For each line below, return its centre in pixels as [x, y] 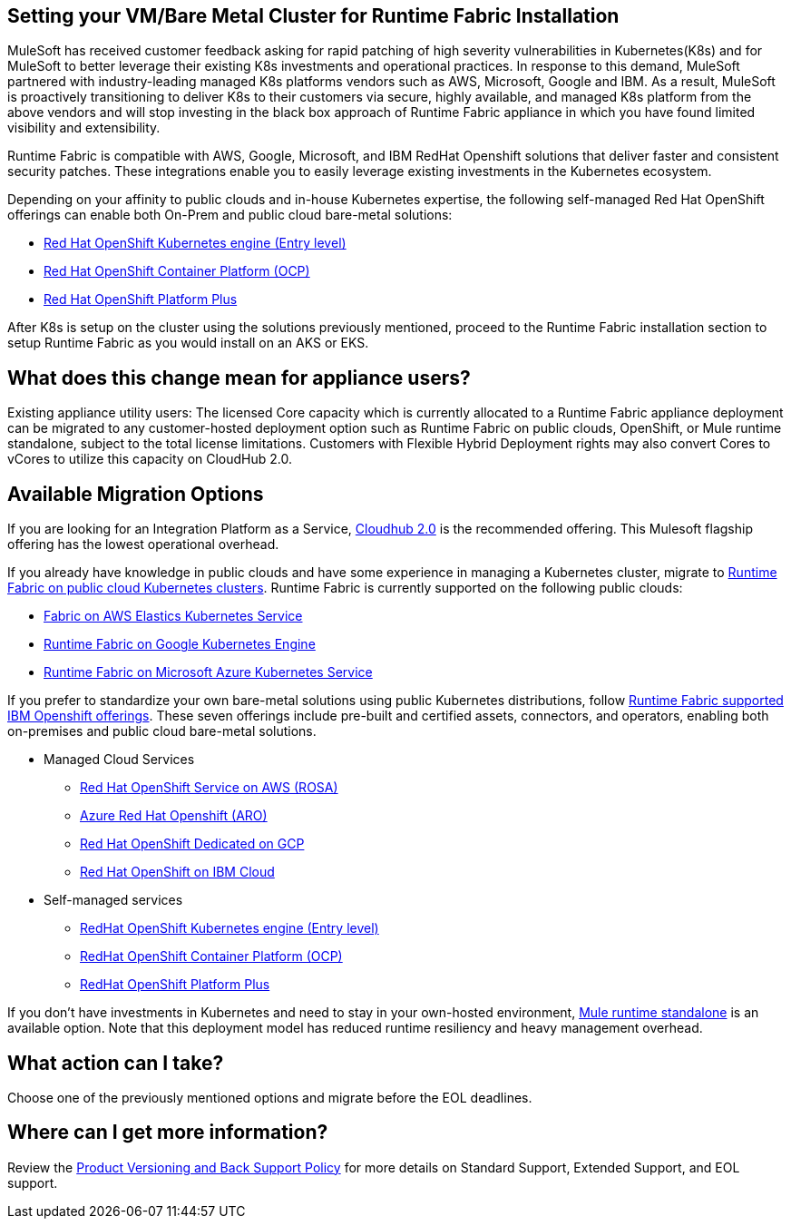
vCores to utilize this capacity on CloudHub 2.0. [150, 459]
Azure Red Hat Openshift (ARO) [174, 816]
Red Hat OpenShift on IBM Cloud [177, 872]
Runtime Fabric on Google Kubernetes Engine [180, 644]
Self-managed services [113, 900]
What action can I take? [116, 1063]
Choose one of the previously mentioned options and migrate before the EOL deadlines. [270, 1097]
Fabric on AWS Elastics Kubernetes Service [173, 616]
